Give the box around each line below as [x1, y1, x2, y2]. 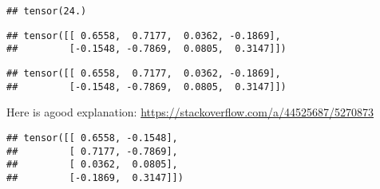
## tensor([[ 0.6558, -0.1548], [6, 132, 178, 144]
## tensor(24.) [6, 6, 87, 17]
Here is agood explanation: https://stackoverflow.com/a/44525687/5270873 [6, 104, 374, 120]
